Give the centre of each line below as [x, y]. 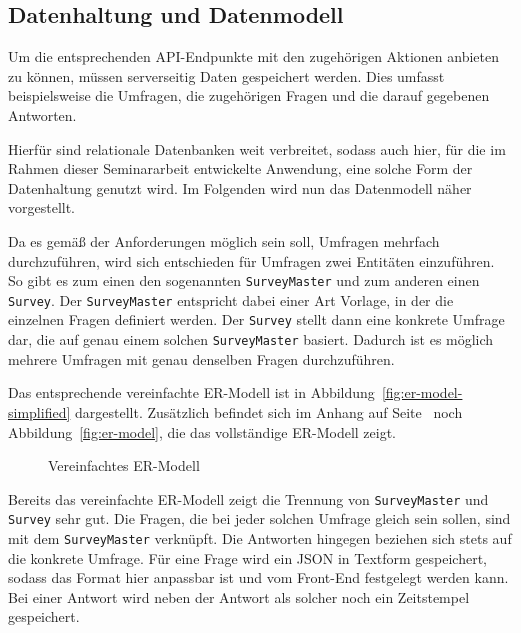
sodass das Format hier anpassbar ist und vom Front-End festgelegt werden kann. [258, 577]
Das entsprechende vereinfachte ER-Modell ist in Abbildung [191, 392]
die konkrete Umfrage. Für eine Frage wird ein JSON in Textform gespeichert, [247, 557]
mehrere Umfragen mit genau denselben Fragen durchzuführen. [201, 358]
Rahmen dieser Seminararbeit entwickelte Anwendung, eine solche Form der [240, 168]
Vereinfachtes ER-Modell [124, 465]
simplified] [39, 411]
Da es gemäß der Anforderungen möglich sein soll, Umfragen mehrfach [224, 240]
